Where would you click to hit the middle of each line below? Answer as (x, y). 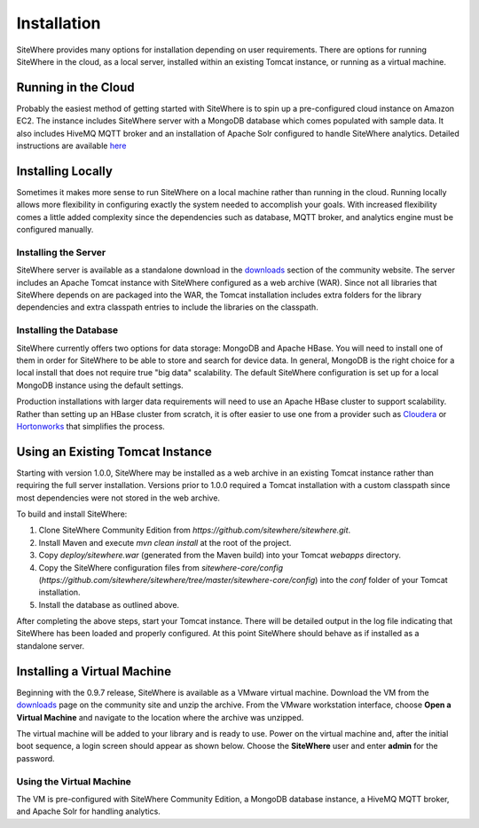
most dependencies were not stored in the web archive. (118, 498)
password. (35, 758)
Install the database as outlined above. (109, 604)
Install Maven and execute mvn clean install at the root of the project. (165, 542)
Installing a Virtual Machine (94, 671)
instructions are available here (71, 146)
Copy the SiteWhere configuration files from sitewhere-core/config (161, 567)
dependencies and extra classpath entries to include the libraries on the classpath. (167, 307)
